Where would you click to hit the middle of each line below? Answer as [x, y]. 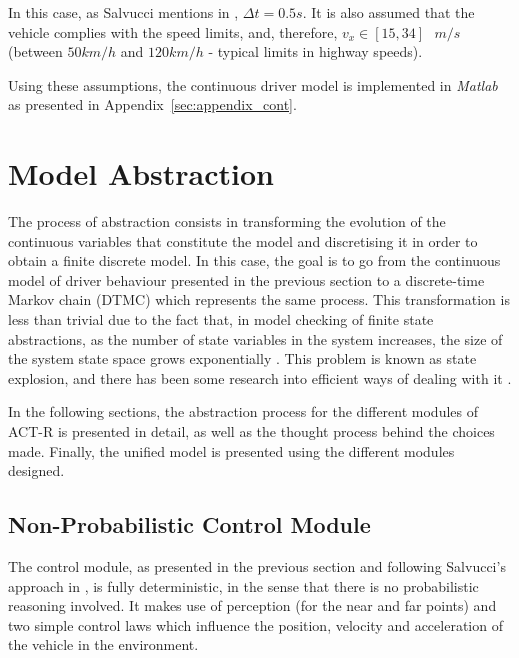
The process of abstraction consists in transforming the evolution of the [227, 221]
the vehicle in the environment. [103, 644]
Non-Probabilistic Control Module [189, 524]
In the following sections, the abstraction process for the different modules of [243, 411]
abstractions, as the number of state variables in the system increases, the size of [255, 338]
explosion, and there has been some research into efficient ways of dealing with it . [260, 377]
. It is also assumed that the [388, 12]
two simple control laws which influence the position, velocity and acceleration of [255, 624]
